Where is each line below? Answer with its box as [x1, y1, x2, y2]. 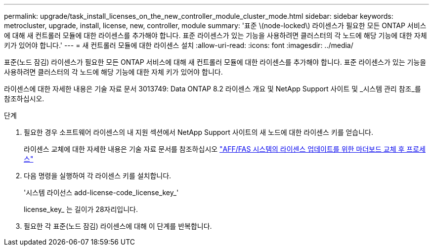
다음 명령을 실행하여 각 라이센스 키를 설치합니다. [24, 171, 172, 180]
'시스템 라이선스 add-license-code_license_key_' [24, 188, 179, 197]
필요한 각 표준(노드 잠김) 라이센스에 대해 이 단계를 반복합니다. [24, 222, 212, 230]
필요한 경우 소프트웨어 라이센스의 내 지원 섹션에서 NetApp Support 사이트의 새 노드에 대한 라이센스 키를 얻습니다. [24, 128, 374, 136]
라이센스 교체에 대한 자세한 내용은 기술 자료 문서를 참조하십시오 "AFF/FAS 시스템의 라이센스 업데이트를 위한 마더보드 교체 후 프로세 [24, 145, 426, 153]
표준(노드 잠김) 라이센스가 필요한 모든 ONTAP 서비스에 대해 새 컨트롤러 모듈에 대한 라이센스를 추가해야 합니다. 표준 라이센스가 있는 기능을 [4, 58, 427, 66]
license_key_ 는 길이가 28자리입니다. [24, 205, 138, 213]
